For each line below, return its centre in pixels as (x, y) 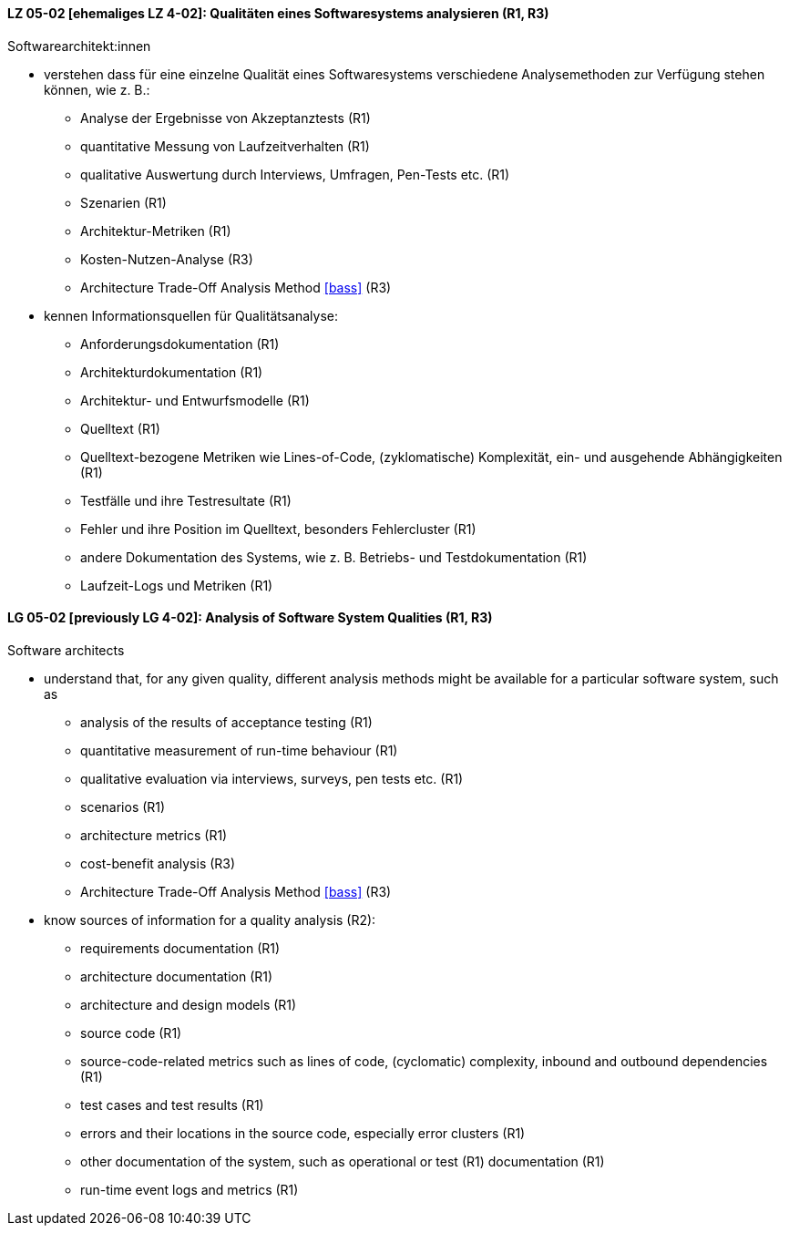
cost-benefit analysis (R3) (158, 863)
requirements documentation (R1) (180, 948)
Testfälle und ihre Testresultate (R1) (186, 500)
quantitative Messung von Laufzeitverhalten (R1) (225, 146)
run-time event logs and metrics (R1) (190, 1189)
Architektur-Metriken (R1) (156, 231)
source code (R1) (131, 1033)
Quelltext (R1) (120, 428)
